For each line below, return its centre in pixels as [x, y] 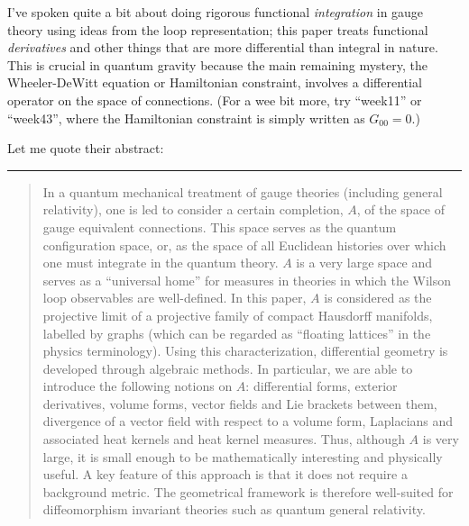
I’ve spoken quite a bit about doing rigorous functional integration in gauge [216, 12]
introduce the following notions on [138, 386]
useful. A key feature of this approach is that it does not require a [225, 474]
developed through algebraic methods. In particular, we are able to [228, 368]
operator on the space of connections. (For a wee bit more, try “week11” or [215, 100]
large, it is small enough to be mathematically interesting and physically [243, 456]
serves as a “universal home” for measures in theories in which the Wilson [247, 280]
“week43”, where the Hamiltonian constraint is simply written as [186, 118]
